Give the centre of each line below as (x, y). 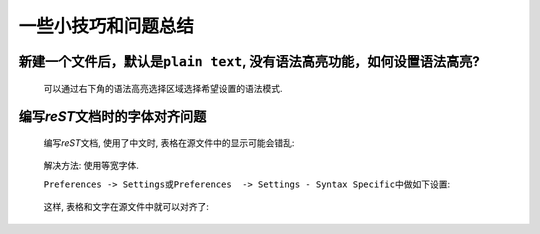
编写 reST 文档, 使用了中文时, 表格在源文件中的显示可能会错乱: (169, 142)
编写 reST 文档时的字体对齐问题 (112, 116)
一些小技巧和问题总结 (106, 26)
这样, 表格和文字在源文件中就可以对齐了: (126, 207)
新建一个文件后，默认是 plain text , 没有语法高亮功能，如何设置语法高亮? (249, 61)
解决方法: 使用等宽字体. (91, 166)
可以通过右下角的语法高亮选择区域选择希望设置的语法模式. (163, 88)
